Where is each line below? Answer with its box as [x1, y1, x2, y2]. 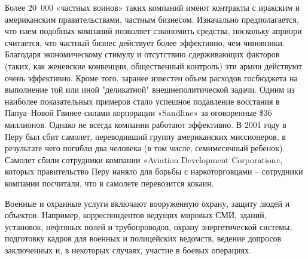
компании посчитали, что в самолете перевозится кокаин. [5, 176, 214, 189]
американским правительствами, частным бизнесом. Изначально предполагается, [5, 13, 299, 25]
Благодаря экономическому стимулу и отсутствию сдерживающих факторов [5, 48, 280, 60]
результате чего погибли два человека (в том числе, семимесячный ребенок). [5, 142, 285, 154]
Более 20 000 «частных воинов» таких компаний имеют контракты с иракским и [5, 1, 300, 13]
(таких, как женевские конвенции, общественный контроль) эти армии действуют [5, 59, 302, 72]
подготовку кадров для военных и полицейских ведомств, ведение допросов [5, 232, 282, 244]
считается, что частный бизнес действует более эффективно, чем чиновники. [5, 36, 285, 48]
